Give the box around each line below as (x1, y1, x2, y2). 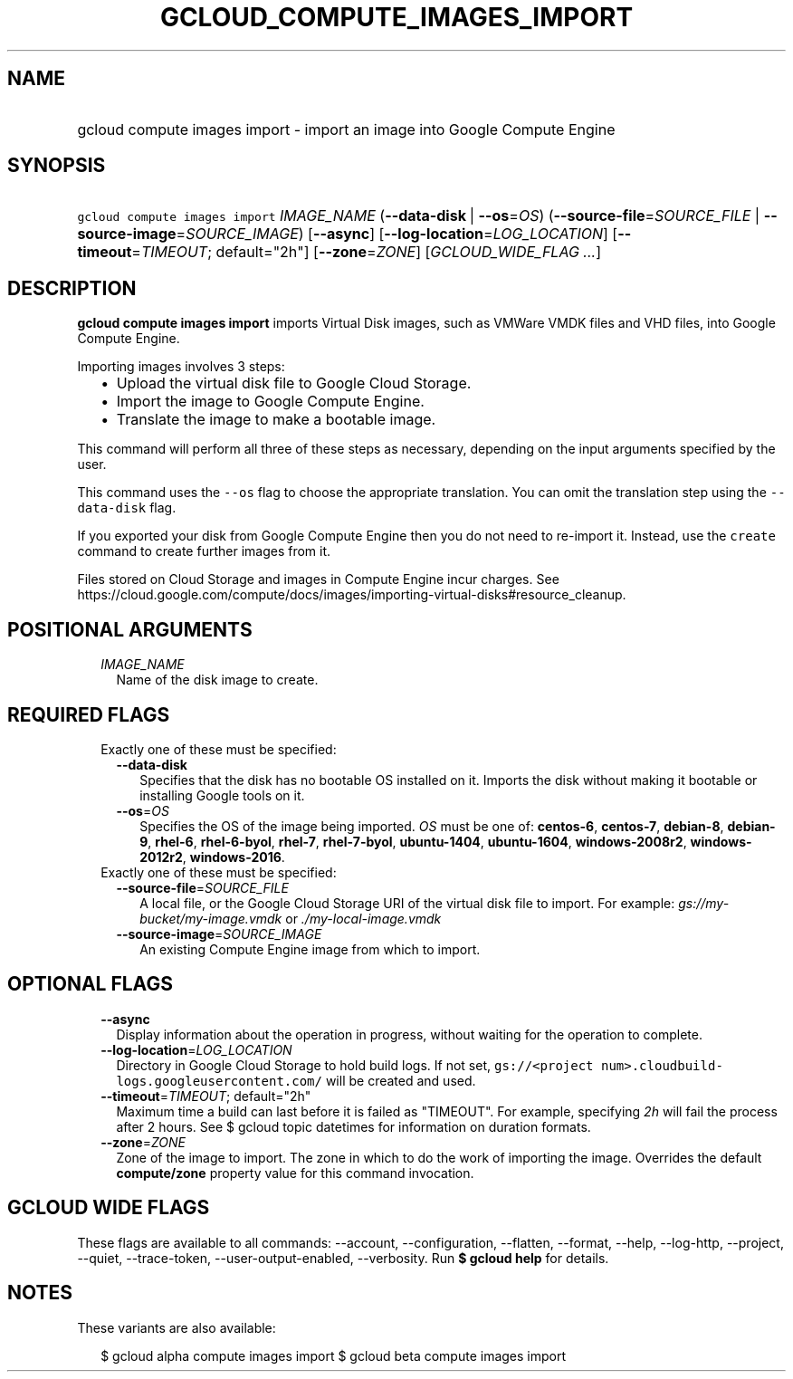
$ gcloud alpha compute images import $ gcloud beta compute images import (100, 1347, 567, 1364)
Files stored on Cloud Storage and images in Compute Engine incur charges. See (77, 571, 559, 588)
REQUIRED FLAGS (7, 703, 170, 726)
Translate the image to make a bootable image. (116, 410, 436, 429)
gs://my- (678, 895, 730, 911)
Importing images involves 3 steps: (77, 359, 285, 375)
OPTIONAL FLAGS (7, 972, 173, 996)
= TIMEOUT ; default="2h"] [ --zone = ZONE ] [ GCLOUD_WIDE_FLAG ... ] (131, 243, 601, 262)
